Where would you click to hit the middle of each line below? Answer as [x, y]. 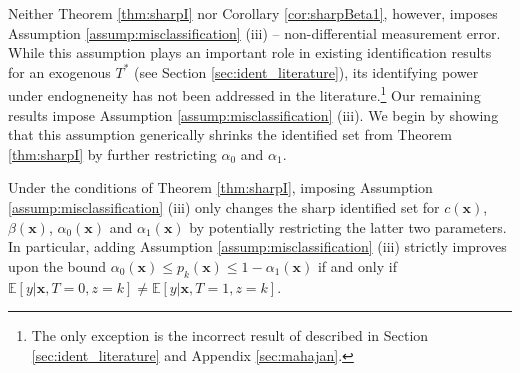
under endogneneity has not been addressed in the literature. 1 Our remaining [244, 94]
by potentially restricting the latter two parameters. [348, 226]
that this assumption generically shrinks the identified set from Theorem [230, 134]
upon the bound [57, 265]
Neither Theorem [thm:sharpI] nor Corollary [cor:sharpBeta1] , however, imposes [253, 13]
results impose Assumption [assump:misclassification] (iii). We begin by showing [253, 114]
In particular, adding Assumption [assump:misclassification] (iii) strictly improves [257, 246]
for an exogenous [59, 71]
